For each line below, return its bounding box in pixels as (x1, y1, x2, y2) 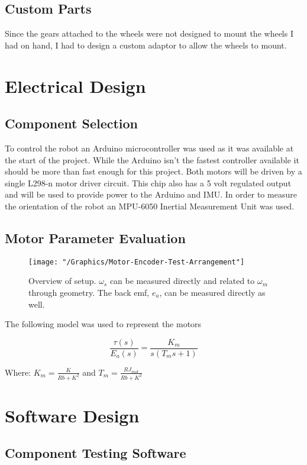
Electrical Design (5, 73, 146, 98)
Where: (5, 366, 31, 378)
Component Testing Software (5, 444, 186, 462)
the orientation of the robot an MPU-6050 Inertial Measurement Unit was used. (5, 199, 295, 212)
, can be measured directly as (159, 286, 266, 298)
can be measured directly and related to (109, 275, 255, 287)
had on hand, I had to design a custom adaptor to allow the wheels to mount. (5, 38, 287, 51)
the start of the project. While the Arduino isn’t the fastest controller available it (5, 153, 299, 166)
